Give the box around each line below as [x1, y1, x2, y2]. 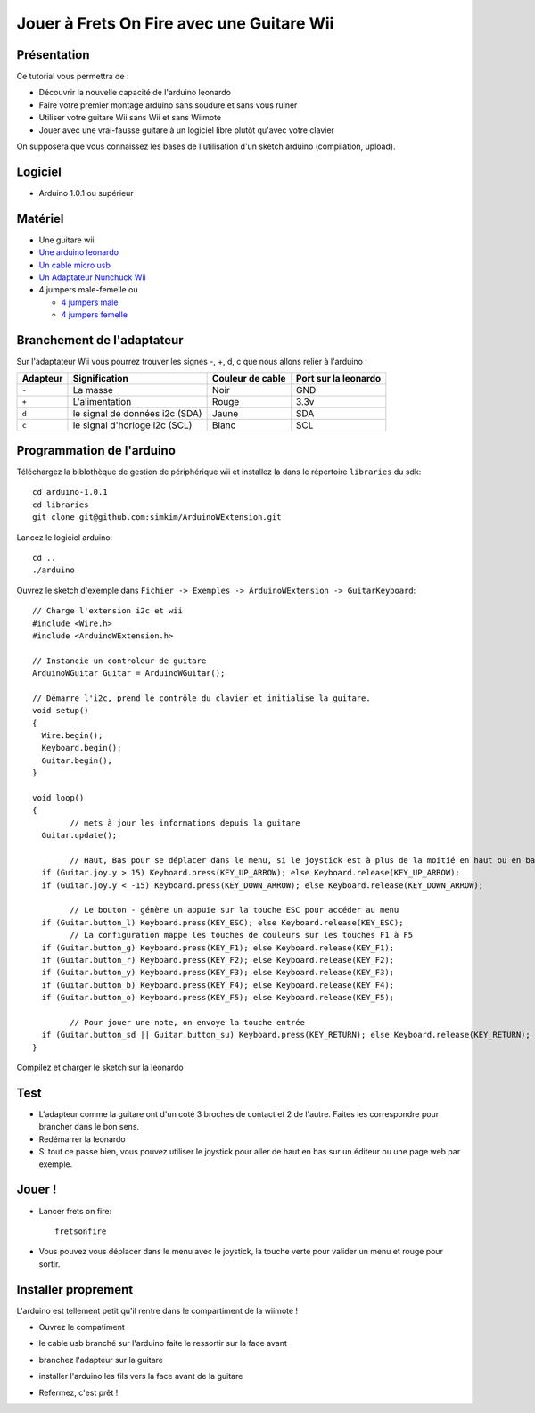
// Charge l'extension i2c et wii [32, 606, 183, 616]
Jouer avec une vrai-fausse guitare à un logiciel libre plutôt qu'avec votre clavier [38, 125, 334, 136]
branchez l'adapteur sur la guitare [38, 1354, 164, 1365]
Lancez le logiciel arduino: [16, 531, 113, 543]
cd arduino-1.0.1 [32, 487, 108, 497]
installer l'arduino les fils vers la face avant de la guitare [38, 1371, 243, 1382]
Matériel [16, 210, 64, 226]
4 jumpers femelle [61, 309, 128, 320]
